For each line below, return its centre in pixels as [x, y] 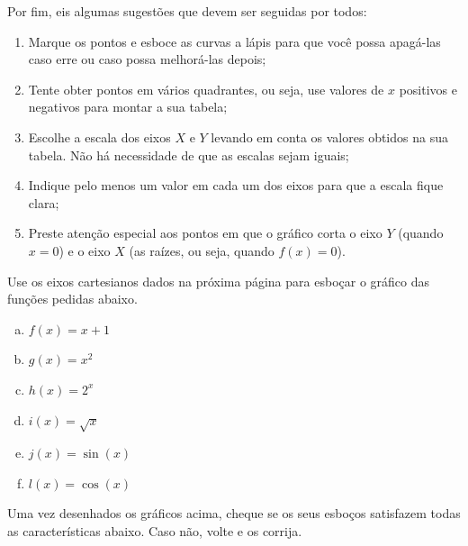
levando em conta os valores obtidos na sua [329, 136]
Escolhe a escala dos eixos [99, 136]
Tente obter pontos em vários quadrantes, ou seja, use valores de [206, 89]
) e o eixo [85, 250]
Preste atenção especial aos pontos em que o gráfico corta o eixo [205, 233]
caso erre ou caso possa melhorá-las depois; [147, 59]
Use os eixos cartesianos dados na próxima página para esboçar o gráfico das [218, 281]
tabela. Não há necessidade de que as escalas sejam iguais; [189, 155]
